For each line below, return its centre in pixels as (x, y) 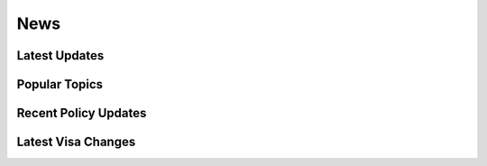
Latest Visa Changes (76, 142)
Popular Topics (60, 84)
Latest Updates (60, 55)
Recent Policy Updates (82, 113)
